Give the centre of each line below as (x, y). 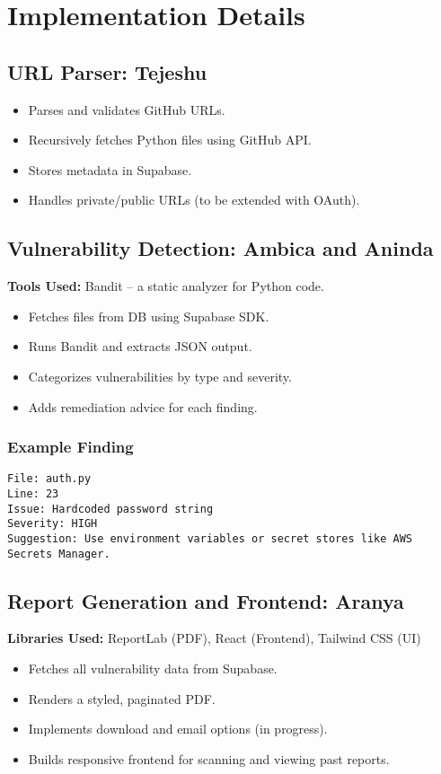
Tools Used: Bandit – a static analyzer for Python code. (166, 286)
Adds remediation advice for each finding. (143, 406)
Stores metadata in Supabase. (110, 169)
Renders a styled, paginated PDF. (122, 698)
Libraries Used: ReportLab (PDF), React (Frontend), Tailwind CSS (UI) (214, 638)
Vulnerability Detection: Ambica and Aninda (220, 248)
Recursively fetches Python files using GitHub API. (170, 140)
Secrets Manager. (59, 554)
